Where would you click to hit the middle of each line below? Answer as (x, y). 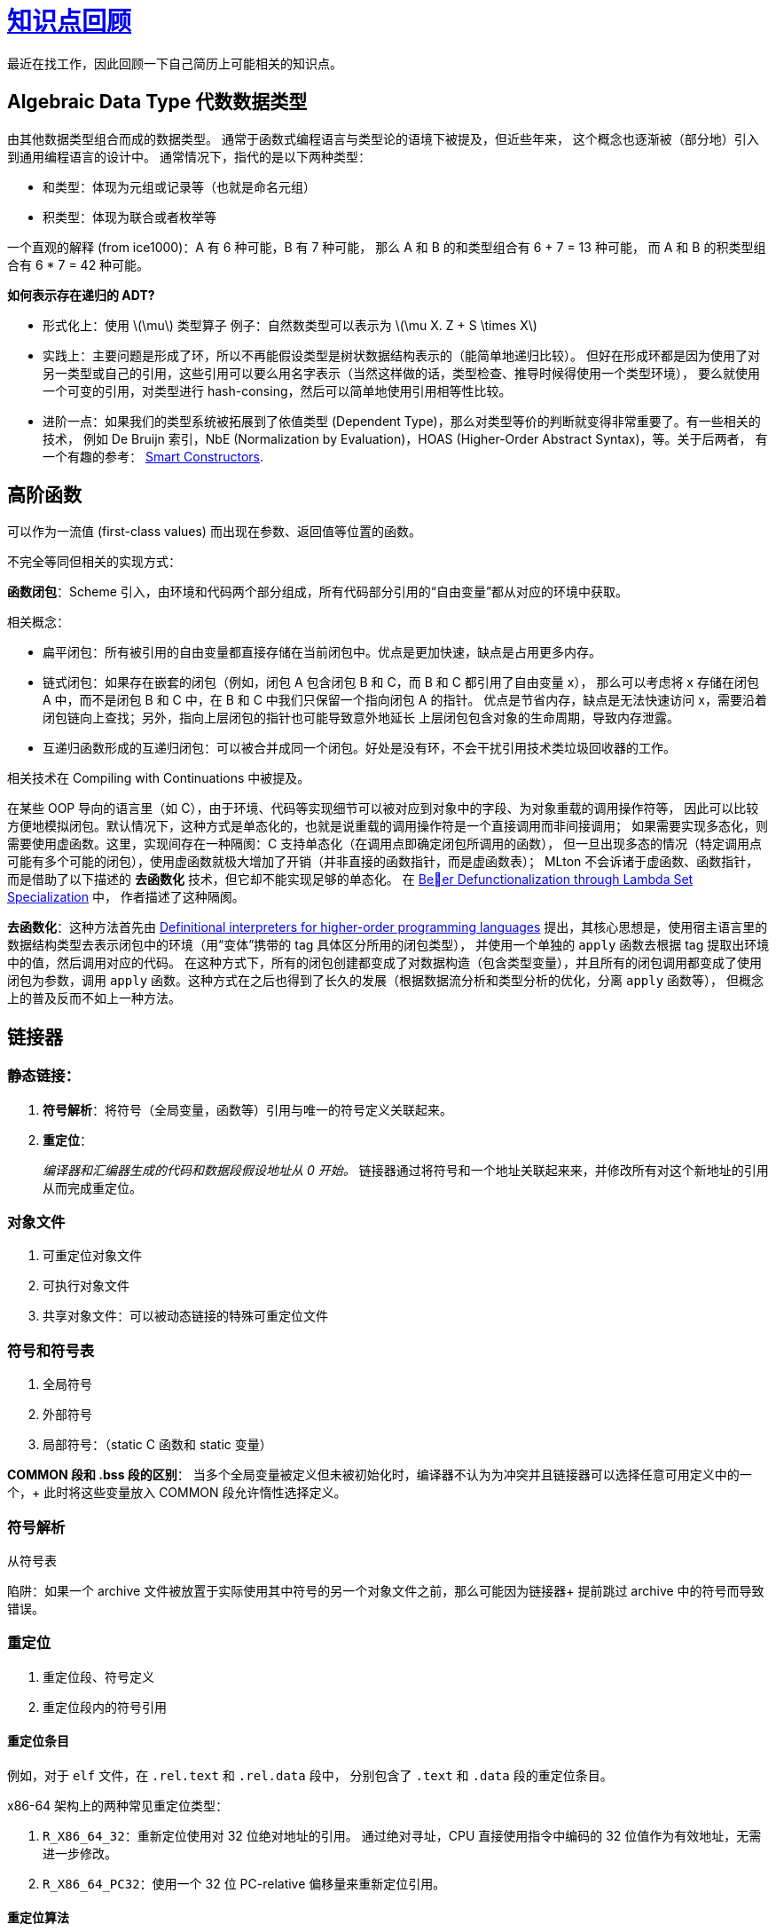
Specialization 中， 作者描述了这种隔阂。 (126, 897)
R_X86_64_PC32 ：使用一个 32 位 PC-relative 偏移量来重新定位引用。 (244, 1883)
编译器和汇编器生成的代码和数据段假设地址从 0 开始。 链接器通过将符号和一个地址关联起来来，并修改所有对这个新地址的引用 (406, 1170)
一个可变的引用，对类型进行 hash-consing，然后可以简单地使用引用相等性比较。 (277, 390)
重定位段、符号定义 (98, 1676)
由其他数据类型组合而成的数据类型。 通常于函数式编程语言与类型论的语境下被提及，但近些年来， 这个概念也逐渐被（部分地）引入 (383, 138)
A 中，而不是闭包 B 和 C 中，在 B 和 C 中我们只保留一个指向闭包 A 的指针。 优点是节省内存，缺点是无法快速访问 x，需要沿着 (405, 700)
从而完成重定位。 (92, 1187)
